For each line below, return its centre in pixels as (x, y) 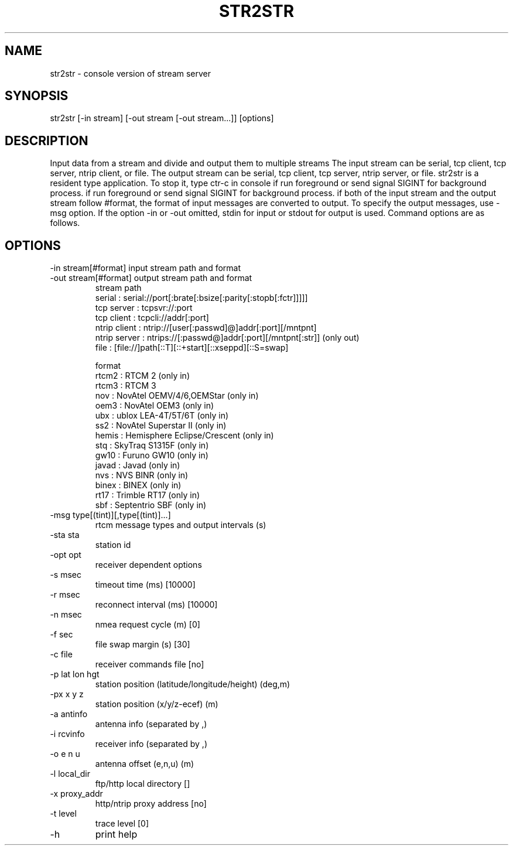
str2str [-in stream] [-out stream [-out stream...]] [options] (162, 118)
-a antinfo (69, 714)
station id (113, 545)
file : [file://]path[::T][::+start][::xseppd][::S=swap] (192, 348)
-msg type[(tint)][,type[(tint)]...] (110, 515)
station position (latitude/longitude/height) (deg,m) (193, 684)
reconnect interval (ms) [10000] (156, 605)
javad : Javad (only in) (138, 465)
